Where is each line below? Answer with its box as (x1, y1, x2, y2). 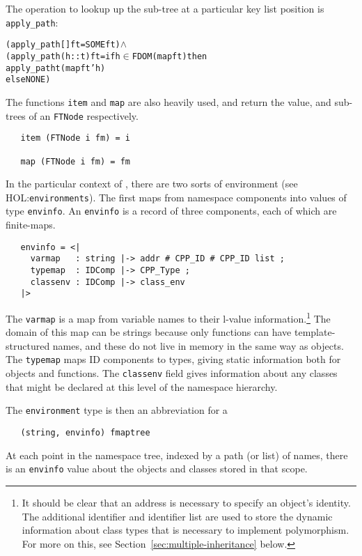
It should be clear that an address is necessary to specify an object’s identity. (22, 495, 351, 509)
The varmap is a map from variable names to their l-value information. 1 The (6, 309, 331, 325)
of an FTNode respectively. (29, 108, 139, 123)
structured (6, 338, 50, 353)
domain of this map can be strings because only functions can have (6, 325, 292, 339)
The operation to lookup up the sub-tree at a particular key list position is (6, 1, 324, 15)
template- (294, 325, 336, 339)
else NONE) (6, 75, 51, 85)
